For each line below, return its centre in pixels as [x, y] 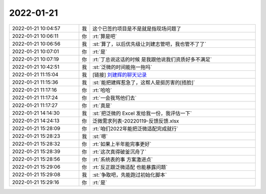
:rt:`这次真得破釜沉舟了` [119, 152]
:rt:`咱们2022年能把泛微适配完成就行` [135, 129]
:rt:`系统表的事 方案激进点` [122, 159]
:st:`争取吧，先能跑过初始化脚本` [130, 175]
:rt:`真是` [102, 105]
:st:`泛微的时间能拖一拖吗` [122, 67]
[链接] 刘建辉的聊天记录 [120, 75]
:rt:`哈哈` [102, 90]
